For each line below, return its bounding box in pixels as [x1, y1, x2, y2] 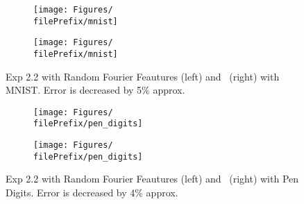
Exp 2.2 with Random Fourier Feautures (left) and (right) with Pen [6, 171, 299, 186]
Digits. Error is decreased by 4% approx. [6, 185, 178, 200]
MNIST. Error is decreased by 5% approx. [6, 83, 185, 97]
